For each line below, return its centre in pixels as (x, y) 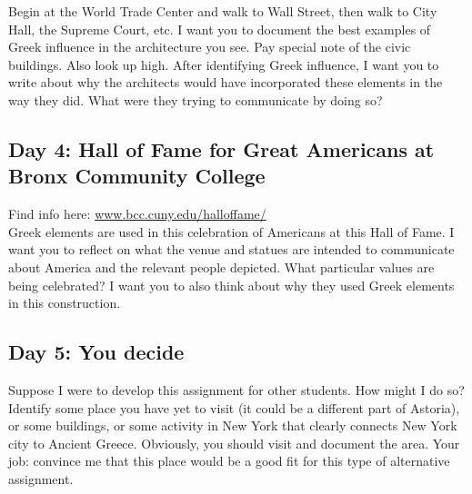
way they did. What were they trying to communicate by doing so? (196, 99)
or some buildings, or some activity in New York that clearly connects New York (233, 425)
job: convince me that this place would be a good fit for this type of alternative (229, 461)
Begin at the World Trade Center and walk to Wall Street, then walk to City (223, 11)
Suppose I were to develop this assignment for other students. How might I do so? (236, 389)
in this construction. (65, 303)
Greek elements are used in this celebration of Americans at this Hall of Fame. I (231, 231)
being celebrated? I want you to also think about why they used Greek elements (231, 285)
